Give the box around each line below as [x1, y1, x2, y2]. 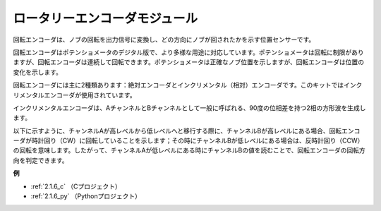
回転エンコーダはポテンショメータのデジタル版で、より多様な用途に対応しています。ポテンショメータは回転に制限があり [13, 48, 365, 56]
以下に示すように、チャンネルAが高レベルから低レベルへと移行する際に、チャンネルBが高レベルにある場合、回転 [13, 126, 342, 135]
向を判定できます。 [13, 156, 68, 164]
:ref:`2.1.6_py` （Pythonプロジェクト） [30, 192, 141, 200]
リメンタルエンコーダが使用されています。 [13, 90, 137, 99]
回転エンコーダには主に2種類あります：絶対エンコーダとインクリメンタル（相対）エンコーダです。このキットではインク [13, 81, 363, 90]
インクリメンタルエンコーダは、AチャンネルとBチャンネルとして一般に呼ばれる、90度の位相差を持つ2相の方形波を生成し [13, 103, 366, 112]
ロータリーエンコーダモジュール [13, 11, 198, 26]
